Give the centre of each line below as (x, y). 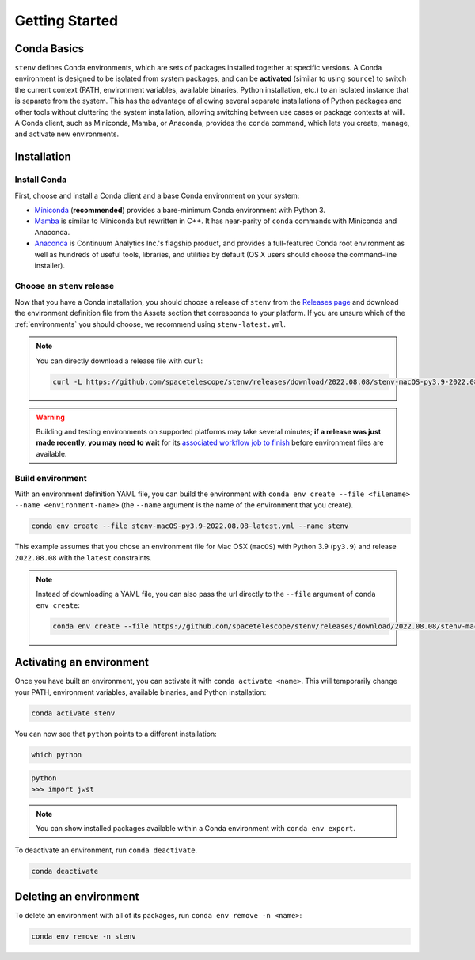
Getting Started (66, 21)
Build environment (51, 478)
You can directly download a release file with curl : (120, 361)
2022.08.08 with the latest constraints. (83, 557)
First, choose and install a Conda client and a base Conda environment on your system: (157, 195)
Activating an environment (82, 662)
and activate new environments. (67, 134)
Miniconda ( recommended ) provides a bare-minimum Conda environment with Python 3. (180, 210)
